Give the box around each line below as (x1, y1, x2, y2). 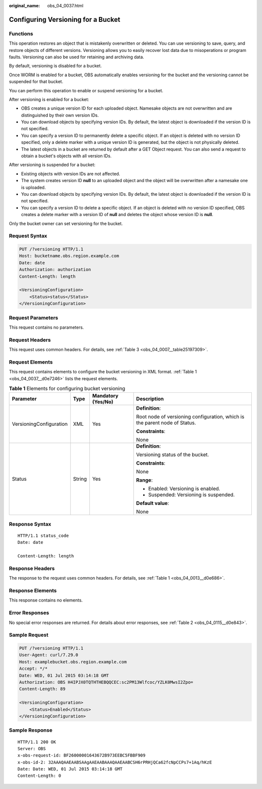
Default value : (136, 500, 169, 507)
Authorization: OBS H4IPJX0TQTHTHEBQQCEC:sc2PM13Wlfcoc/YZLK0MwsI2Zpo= (19, 680, 194, 685)
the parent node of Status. (136, 420, 196, 426)
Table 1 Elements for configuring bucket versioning (9, 385, 126, 392)
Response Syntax (9, 520, 51, 527)
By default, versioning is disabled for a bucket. (9, 63, 102, 69)
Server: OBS (17, 746, 46, 751)
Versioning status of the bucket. (136, 452, 209, 458)
